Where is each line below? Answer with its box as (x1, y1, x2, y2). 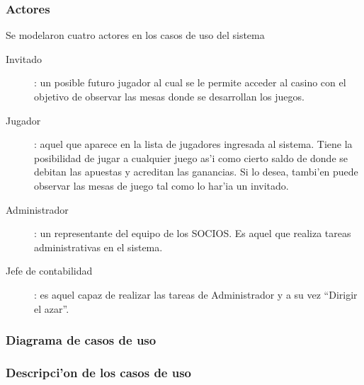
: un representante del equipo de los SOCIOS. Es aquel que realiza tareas (34, 226, 351, 241)
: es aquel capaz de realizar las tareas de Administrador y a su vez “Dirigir (34, 287, 358, 301)
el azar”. (34, 301, 69, 316)
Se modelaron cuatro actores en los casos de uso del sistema (6, 28, 265, 42)
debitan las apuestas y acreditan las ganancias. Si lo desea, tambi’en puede (34, 164, 358, 179)
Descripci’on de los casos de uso (6, 363, 192, 381)
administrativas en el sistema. (34, 239, 163, 254)
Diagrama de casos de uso (6, 331, 157, 349)
